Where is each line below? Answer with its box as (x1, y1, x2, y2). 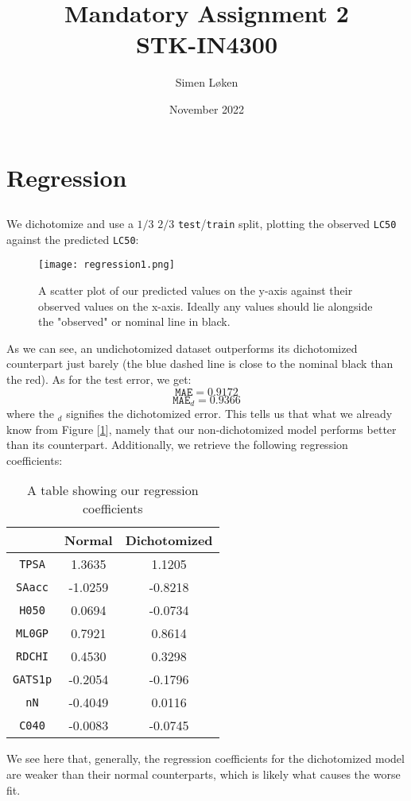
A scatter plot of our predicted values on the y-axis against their (38, 282, 353, 299)
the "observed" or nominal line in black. (38, 313, 231, 330)
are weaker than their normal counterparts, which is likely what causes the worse (6, 766, 401, 783)
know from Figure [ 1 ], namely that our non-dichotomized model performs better (6, 420, 397, 437)
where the (6, 405, 54, 422)
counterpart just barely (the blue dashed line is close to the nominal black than (6, 355, 394, 372)
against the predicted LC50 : (6, 230, 139, 247)
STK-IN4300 (135, 28, 278, 60)
